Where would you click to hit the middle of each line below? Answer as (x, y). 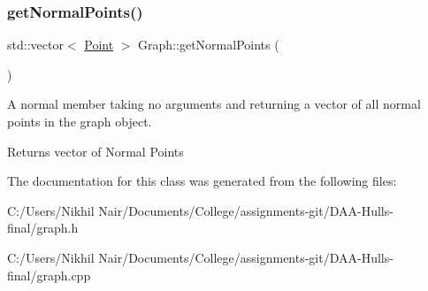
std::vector (35, 45)
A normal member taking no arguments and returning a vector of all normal (214, 104)
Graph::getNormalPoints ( (209, 45)
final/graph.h (43, 228)
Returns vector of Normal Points (96, 151)
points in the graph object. (80, 121)
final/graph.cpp (49, 275)
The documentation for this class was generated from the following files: (202, 181)
